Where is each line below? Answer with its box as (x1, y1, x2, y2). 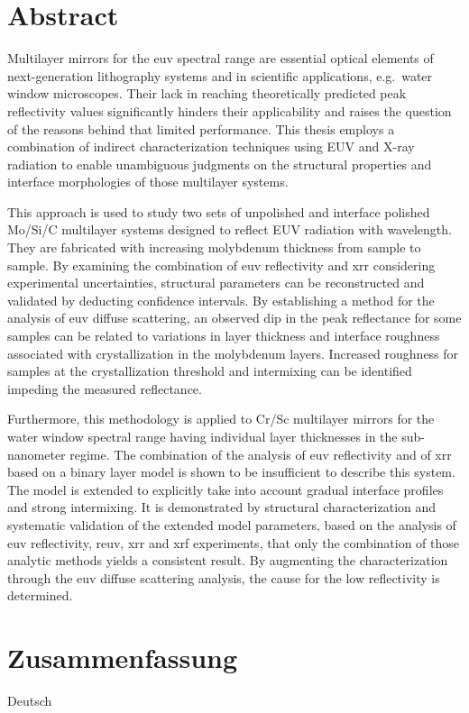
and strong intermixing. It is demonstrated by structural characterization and (7, 498, 437, 516)
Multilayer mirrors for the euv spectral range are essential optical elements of (7, 49, 434, 68)
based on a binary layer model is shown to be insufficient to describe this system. (7, 462, 455, 481)
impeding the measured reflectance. (7, 379, 202, 398)
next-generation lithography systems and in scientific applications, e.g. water (7, 66, 433, 85)
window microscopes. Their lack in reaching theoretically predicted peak (7, 84, 407, 103)
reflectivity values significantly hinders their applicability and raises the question (7, 101, 452, 120)
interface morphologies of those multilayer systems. (7, 172, 289, 191)
